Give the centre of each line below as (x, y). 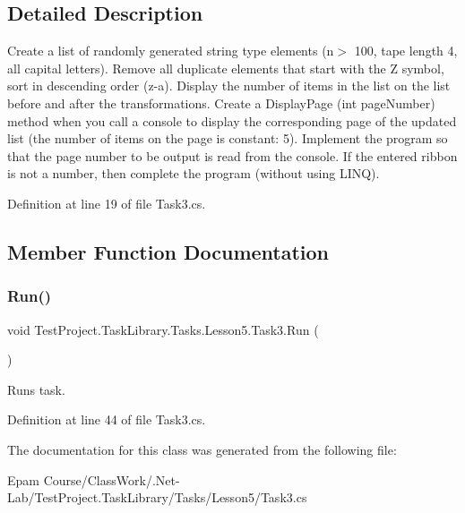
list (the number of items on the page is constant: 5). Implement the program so (228, 138)
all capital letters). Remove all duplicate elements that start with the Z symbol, (226, 68)
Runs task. (36, 389)
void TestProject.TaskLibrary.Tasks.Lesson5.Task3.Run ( (163, 329)
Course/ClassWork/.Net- (112, 479)
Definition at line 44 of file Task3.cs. (107, 419)
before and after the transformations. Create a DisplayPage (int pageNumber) (221, 103)
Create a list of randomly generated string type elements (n (171, 51)
